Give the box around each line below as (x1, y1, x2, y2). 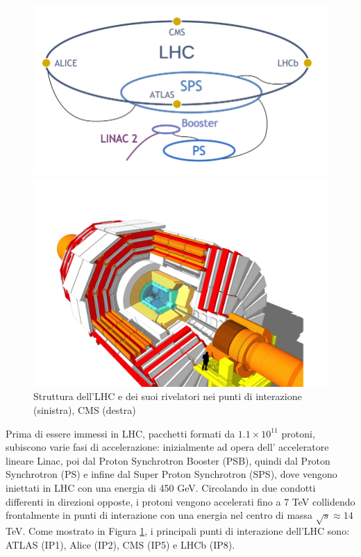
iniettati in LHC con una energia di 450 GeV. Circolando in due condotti (6, 481, 316, 495)
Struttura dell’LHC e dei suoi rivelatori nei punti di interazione (33, 389, 302, 404)
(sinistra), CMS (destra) (33, 403, 136, 417)
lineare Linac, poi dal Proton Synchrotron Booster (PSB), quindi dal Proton (6, 453, 330, 467)
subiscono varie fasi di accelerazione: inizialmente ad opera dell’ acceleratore (6, 440, 329, 454)
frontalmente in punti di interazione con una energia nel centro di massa (6, 508, 313, 522)
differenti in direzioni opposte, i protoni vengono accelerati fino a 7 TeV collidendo (6, 494, 355, 508)
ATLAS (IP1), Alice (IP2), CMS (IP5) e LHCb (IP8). (6, 537, 235, 551)
